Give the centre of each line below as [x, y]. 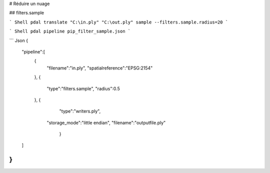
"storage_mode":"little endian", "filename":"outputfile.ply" [106, 122]
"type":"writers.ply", [80, 111]
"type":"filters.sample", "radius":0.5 [83, 88]
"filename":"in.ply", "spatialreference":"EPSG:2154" [100, 68]
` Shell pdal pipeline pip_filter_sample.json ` [70, 31]
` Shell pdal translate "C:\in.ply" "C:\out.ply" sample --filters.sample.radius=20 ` [119, 22]
